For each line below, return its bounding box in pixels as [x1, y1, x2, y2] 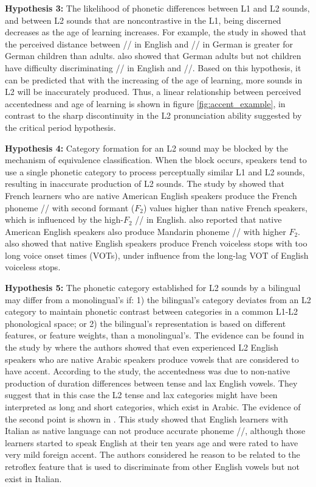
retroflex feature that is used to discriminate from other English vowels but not [5, 460, 300, 472]
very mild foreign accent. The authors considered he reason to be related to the [5, 448, 300, 461]
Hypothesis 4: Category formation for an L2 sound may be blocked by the [5, 141, 289, 154]
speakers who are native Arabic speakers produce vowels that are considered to [5, 352, 299, 365]
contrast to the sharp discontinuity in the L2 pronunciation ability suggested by [5, 109, 302, 122]
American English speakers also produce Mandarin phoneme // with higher [5, 225, 286, 237]
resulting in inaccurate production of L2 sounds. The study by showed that [5, 177, 285, 190]
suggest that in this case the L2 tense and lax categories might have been [5, 388, 278, 401]
